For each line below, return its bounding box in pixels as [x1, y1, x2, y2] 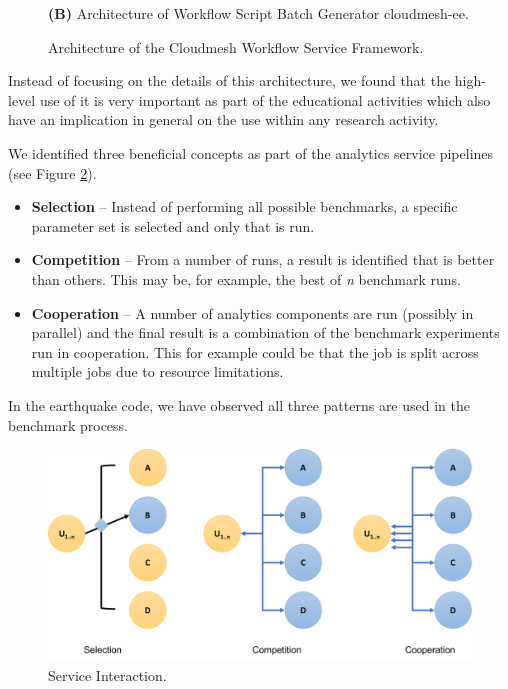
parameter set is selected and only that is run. [31, 215, 315, 236]
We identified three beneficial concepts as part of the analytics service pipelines [8, 142, 494, 163]
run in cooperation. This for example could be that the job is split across [31, 341, 479, 362]
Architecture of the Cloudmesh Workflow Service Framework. [48, 36, 424, 57]
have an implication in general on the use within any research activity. [8, 109, 439, 130]
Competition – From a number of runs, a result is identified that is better [31, 249, 495, 270]
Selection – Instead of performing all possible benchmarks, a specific [31, 196, 458, 217]
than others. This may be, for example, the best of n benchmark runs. [31, 268, 461, 289]
